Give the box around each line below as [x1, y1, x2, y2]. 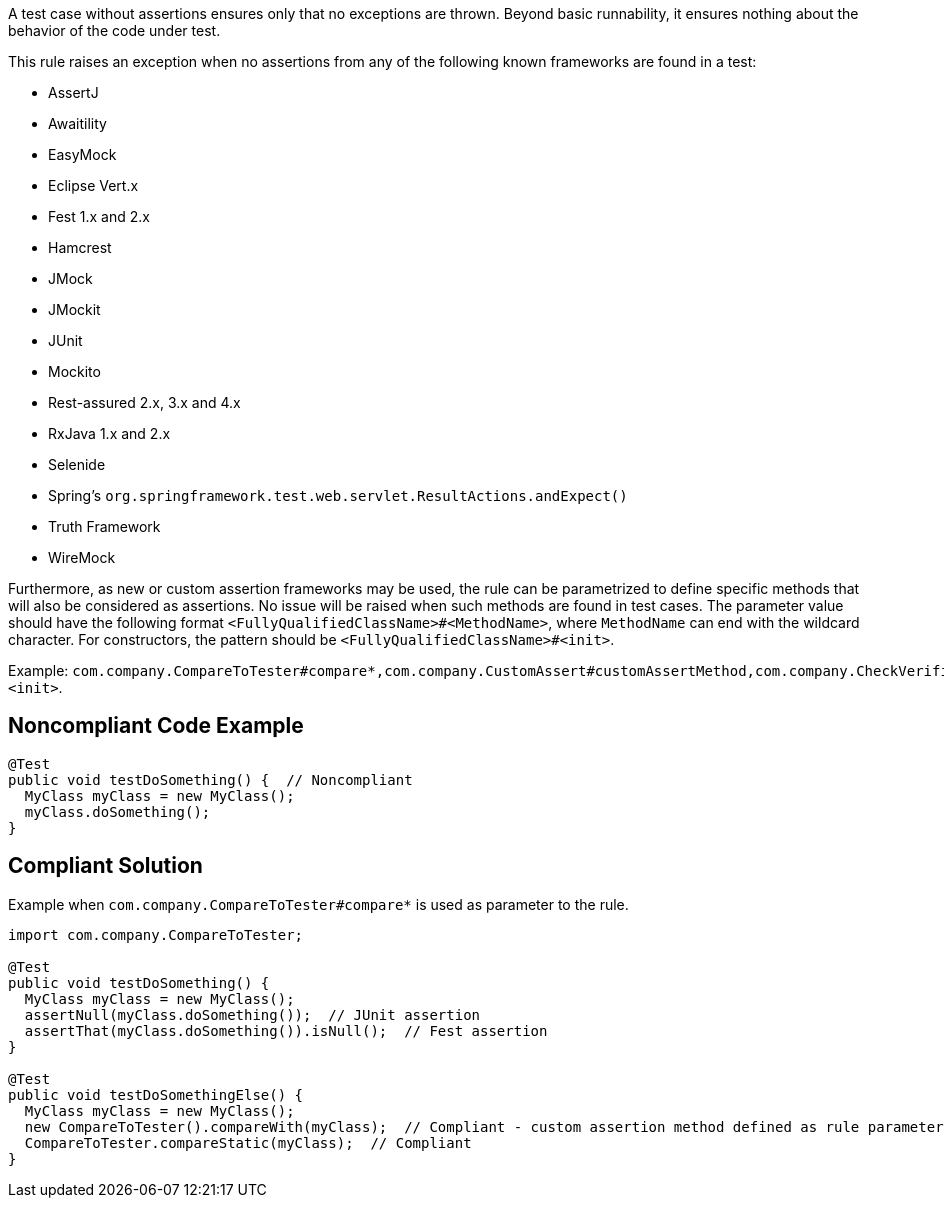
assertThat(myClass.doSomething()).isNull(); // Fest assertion [24, 1022, 548, 1039]
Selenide [48, 456, 106, 473]
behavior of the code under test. [8, 22, 221, 39]
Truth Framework [48, 518, 161, 535]
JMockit [48, 301, 101, 318]
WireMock [48, 549, 116, 566]
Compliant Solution [8, 853, 203, 879]
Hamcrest [48, 239, 112, 256]
